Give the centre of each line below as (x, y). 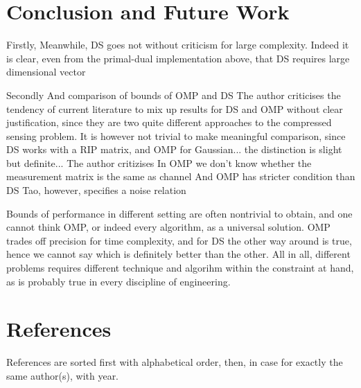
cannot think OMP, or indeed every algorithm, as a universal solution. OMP (168, 227)
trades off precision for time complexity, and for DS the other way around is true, (179, 240)
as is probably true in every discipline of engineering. (118, 281)
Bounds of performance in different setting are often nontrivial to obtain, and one (179, 213)
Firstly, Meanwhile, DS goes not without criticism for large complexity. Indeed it (178, 45)
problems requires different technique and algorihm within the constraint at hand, (180, 268)
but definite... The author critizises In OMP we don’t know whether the (159, 162)
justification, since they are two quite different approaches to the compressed (169, 122)
